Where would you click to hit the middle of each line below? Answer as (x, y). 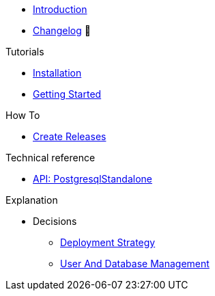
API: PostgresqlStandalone (92, 179)
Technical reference (51, 158)
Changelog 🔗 (62, 30)
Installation (57, 73)
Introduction (60, 9)
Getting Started (67, 94)
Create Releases (70, 136)
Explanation (32, 200)
